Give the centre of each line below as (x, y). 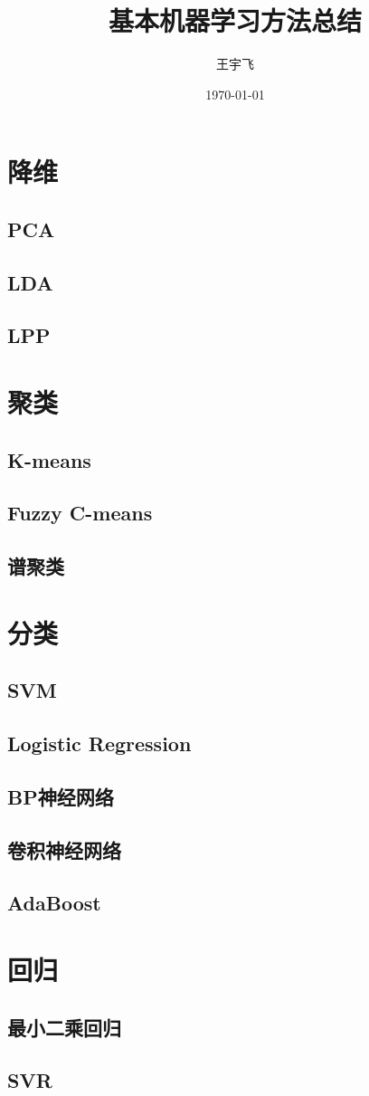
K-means (49, 459)
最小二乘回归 (64, 1027)
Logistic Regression (99, 743)
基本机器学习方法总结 (235, 20)
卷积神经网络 (64, 849)
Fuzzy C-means (80, 513)
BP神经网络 (61, 796)
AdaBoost (54, 903)
